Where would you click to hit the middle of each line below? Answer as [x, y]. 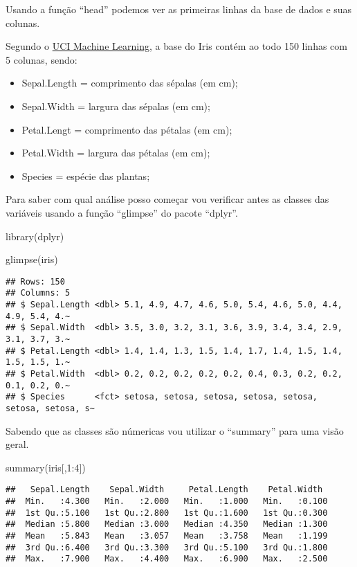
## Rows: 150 [35, 281]
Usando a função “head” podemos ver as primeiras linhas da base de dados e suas [179, 9]
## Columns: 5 [38, 293]
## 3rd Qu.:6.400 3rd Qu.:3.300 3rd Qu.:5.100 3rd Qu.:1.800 [167, 547]
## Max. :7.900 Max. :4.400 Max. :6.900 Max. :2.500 [167, 559]
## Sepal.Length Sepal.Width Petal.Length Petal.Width [164, 490]
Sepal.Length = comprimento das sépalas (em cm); [130, 83]
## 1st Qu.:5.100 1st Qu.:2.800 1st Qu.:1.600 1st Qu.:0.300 [167, 513]
